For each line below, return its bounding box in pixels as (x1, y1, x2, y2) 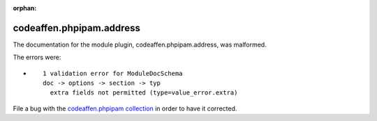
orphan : (13, 4, 37, 12)
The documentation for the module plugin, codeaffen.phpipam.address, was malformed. (13, 40, 267, 49)
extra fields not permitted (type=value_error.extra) (50, 89, 238, 97)
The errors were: (13, 53, 61, 62)
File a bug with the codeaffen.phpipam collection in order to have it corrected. (13, 104, 237, 113)
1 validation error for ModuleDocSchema (43, 70, 183, 77)
